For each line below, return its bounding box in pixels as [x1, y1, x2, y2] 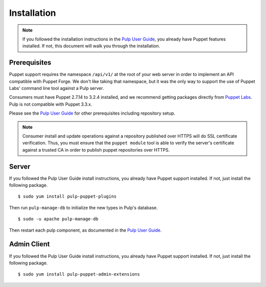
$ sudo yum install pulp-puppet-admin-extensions [18, 272, 140, 277]
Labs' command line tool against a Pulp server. [9, 85, 104, 91]
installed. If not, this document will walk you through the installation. [22, 43, 160, 49]
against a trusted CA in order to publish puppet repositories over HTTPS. [22, 147, 170, 153]
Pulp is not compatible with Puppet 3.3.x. [9, 101, 93, 107]
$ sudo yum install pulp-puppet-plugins [18, 194, 117, 200]
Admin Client [9, 240, 50, 248]
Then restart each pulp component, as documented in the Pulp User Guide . [9, 227, 162, 233]
